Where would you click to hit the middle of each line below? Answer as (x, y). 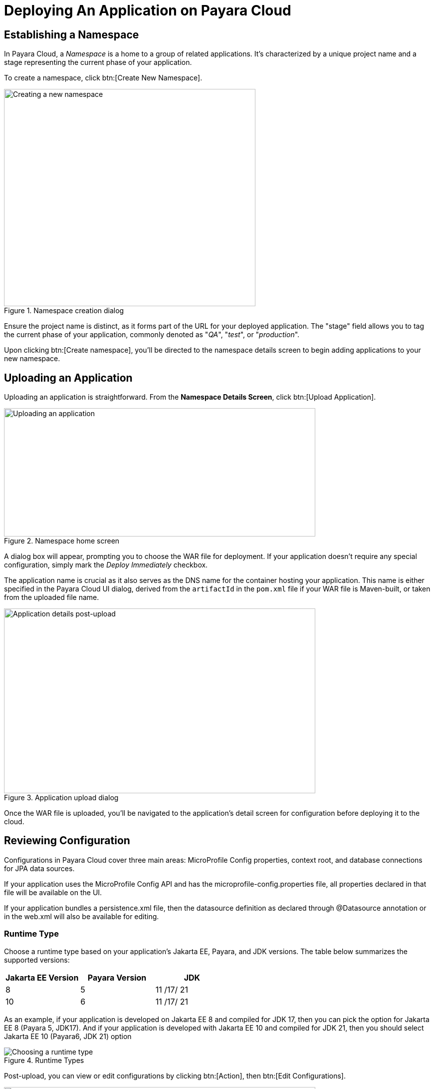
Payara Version (117, 977)
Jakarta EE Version (42, 977)
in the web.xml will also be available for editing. (82, 916)
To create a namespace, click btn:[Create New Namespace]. (103, 78)
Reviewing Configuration (67, 841)
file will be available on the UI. (53, 892)
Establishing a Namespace (72, 34)
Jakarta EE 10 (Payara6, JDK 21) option (68, 1036)
